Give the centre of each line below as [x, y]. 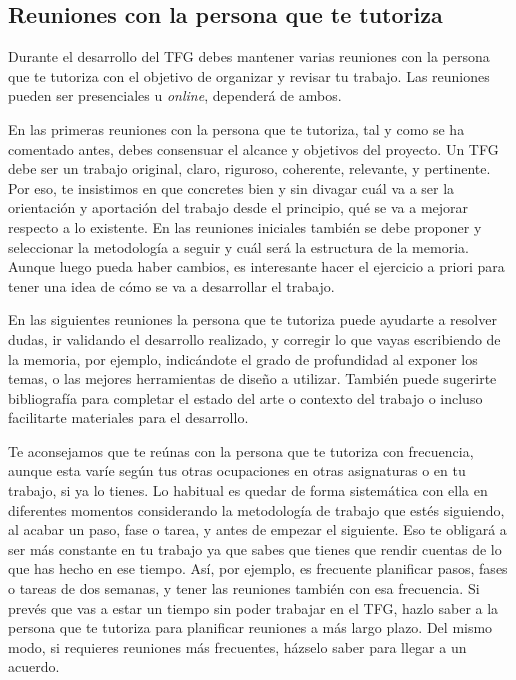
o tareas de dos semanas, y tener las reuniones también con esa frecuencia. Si [244, 588]
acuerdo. [34, 666]
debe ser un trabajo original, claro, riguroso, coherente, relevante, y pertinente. [249, 168]
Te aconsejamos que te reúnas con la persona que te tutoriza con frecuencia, [241, 450]
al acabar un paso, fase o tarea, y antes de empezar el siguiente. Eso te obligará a [257, 529]
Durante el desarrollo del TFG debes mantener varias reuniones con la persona [249, 56]
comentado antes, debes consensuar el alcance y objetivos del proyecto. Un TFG [253, 148]
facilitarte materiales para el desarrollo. [128, 417]
